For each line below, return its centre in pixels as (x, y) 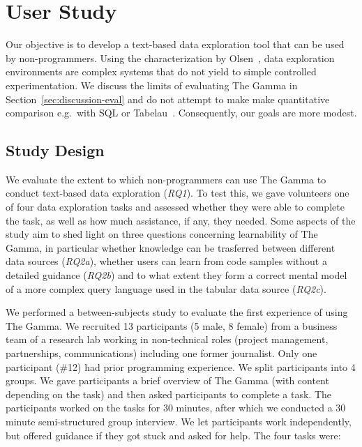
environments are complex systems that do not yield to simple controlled (161, 71)
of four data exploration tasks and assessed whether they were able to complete (175, 207)
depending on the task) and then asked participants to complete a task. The (169, 394)
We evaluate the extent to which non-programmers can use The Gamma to (166, 179)
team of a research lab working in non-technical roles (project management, (167, 339)
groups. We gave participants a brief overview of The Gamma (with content (167, 380)
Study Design (55, 150)
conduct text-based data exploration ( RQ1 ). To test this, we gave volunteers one (178, 193)
